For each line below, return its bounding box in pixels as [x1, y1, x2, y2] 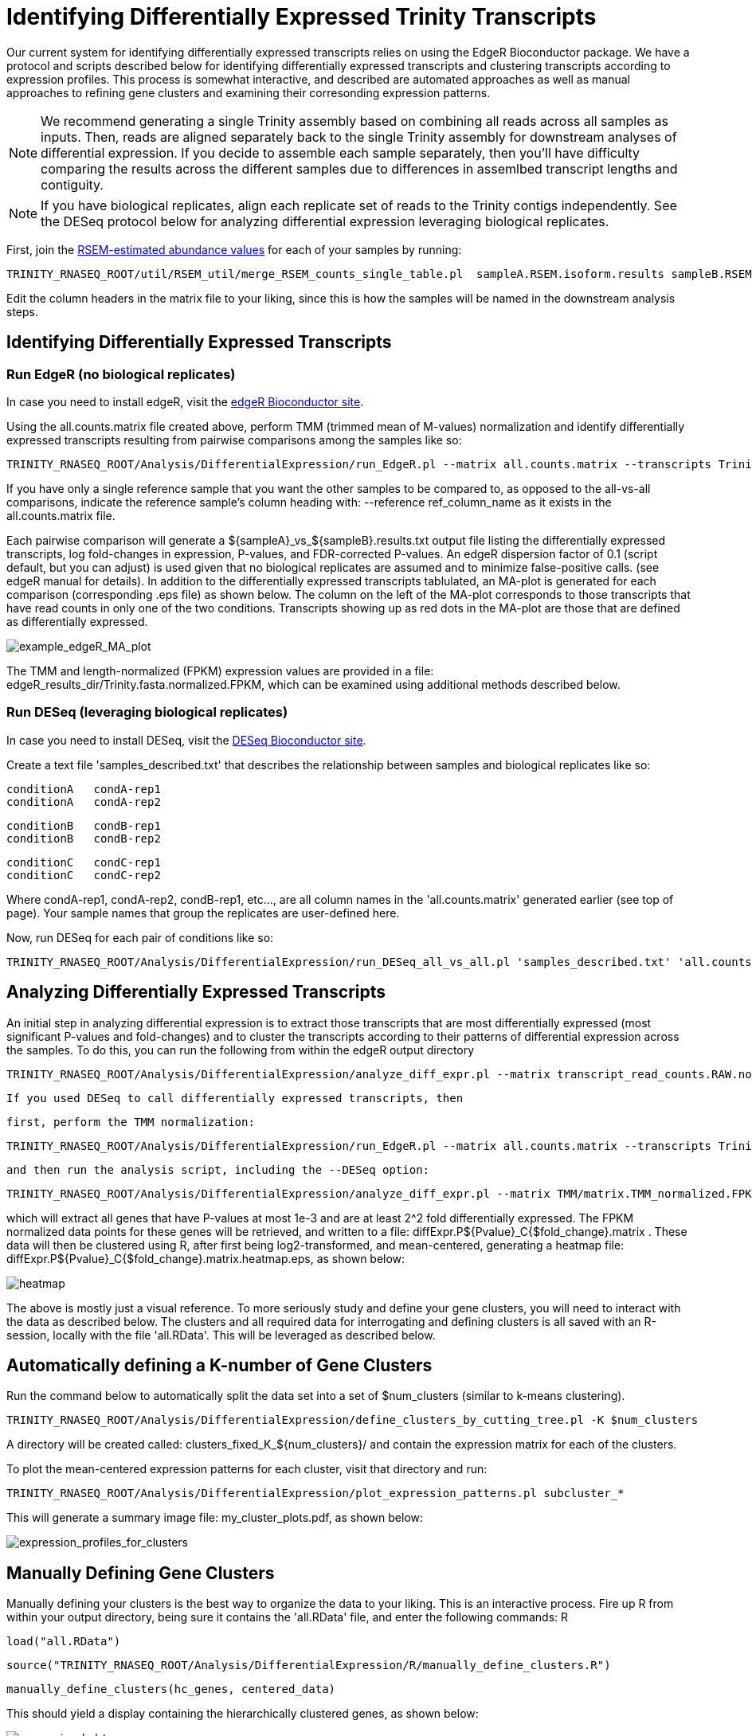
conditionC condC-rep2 [6, 868, 161, 882]
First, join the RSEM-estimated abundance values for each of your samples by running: [6, 242, 462, 256]
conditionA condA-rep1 [6, 782, 161, 796]
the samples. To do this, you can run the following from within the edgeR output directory [6, 1042, 475, 1057]
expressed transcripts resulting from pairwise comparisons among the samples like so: [6, 432, 462, 447]
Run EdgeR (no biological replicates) [6, 366, 236, 382]
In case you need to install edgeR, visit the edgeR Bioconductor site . [6, 394, 364, 409]
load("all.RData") [6, 1635, 121, 1648]
